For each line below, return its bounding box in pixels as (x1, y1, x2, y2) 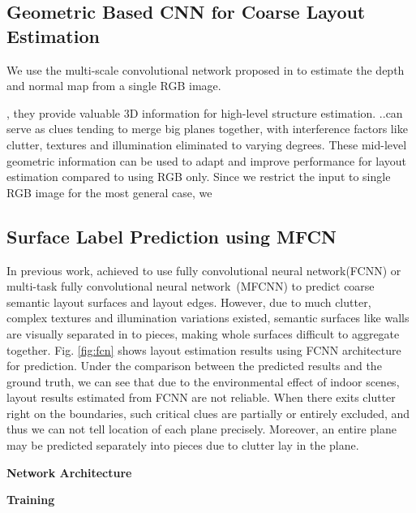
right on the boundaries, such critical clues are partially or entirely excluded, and (6, 404, 410, 421)
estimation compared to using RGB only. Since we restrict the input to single (6, 168, 391, 185)
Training (6, 491, 55, 508)
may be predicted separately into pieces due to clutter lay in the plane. (6, 437, 359, 454)
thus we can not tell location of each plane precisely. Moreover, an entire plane (6, 420, 397, 438)
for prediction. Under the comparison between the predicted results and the (6, 357, 382, 374)
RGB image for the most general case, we (6, 183, 212, 200)
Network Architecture (6, 463, 132, 481)
